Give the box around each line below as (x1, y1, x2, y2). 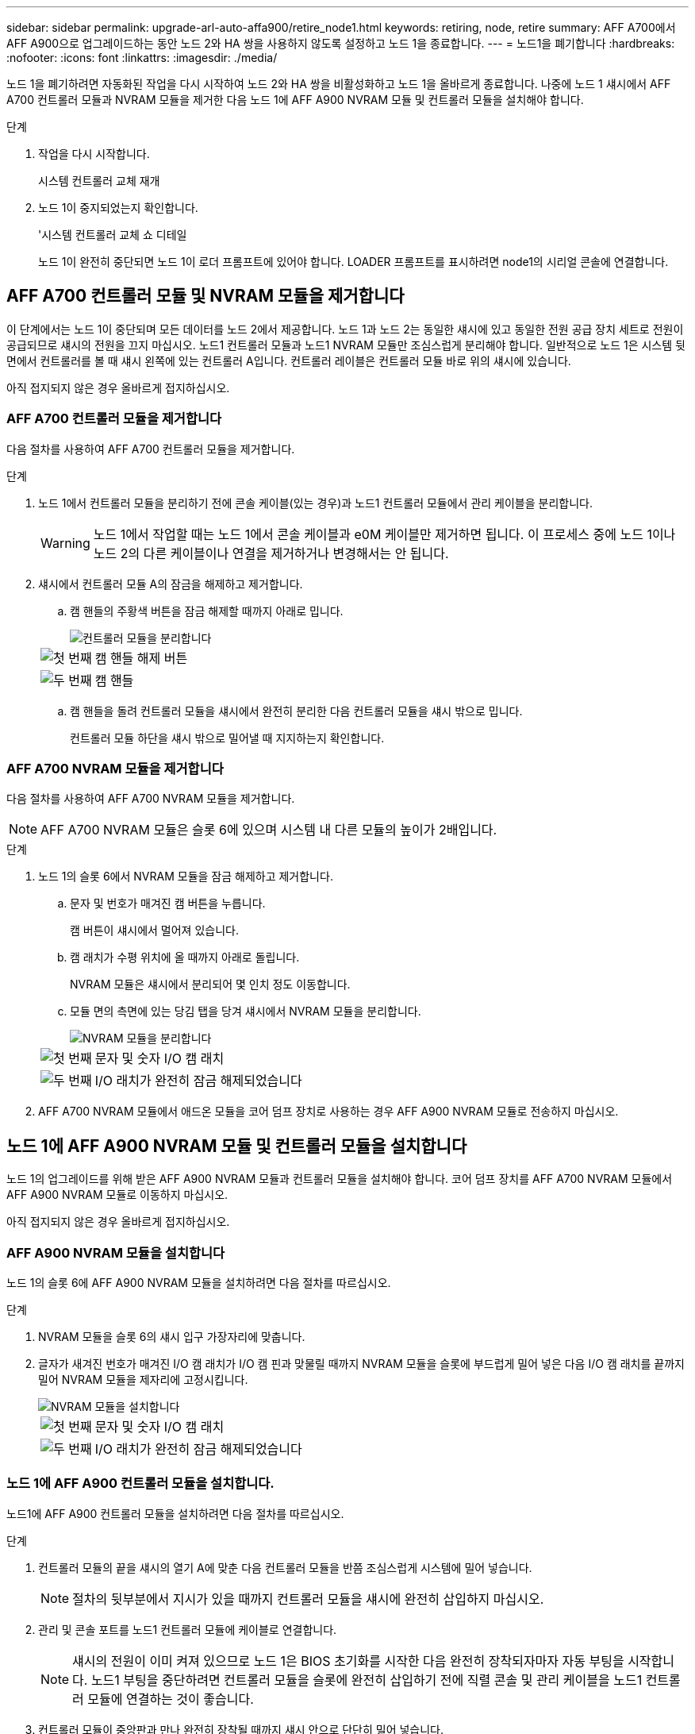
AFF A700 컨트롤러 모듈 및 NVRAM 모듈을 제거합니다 (6, 286, 405, 306)
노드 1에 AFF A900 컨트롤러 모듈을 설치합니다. (6, 1475, 275, 1492)
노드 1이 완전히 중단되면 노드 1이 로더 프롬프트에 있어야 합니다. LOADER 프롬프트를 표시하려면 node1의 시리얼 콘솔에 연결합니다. (38, 255, 669, 268)
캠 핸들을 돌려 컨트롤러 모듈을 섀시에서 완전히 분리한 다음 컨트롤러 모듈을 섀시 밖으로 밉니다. (70, 703, 523, 718)
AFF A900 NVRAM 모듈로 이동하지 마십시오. (6, 1188, 228, 1202)
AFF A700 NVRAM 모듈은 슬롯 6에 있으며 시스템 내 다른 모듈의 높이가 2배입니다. (40, 822, 497, 838)
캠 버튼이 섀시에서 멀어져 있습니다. (70, 923, 239, 938)
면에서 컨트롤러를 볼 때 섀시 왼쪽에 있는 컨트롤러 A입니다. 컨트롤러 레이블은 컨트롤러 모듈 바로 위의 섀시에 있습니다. (6, 353, 571, 368)
